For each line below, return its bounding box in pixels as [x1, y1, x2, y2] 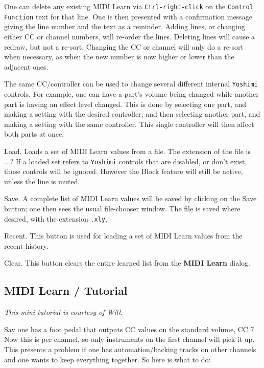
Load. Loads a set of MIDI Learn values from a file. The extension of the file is [4, 145, 251, 156]
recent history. [4, 240, 49, 251]
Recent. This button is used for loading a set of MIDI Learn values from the [4, 230, 243, 241]
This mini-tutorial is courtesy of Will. [4, 307, 123, 317]
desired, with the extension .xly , [4, 213, 107, 224]
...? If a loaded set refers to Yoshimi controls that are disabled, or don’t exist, [4, 156, 247, 166]
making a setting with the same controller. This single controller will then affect [4, 118, 254, 129]
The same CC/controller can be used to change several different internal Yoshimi [4, 78, 258, 89]
